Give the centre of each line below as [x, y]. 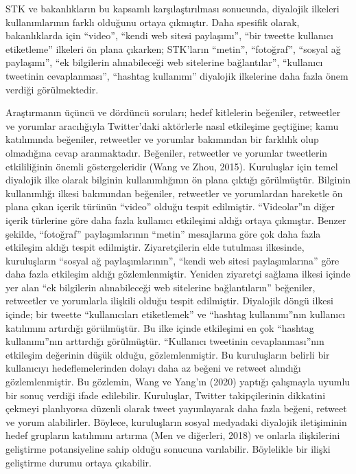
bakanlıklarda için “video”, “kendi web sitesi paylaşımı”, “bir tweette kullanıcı [169, 35]
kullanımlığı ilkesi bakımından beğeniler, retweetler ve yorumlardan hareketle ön [174, 193]
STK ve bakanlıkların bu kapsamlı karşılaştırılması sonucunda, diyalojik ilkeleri [173, 8]
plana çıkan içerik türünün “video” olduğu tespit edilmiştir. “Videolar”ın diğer [170, 206]
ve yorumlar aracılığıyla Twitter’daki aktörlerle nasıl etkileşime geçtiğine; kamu [172, 125]
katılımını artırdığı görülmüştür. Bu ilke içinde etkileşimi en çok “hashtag [160, 327]
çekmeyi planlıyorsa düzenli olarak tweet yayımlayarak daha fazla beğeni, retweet [176, 408]
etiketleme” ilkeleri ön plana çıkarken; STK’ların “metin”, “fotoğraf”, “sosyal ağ [173, 48]
